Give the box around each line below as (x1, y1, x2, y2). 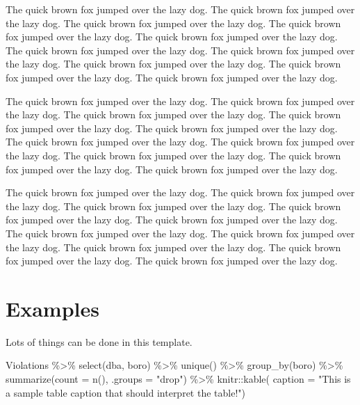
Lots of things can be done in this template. (6, 334, 193, 349)
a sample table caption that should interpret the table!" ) (6, 385, 245, 399)
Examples (6, 294, 99, 322)
